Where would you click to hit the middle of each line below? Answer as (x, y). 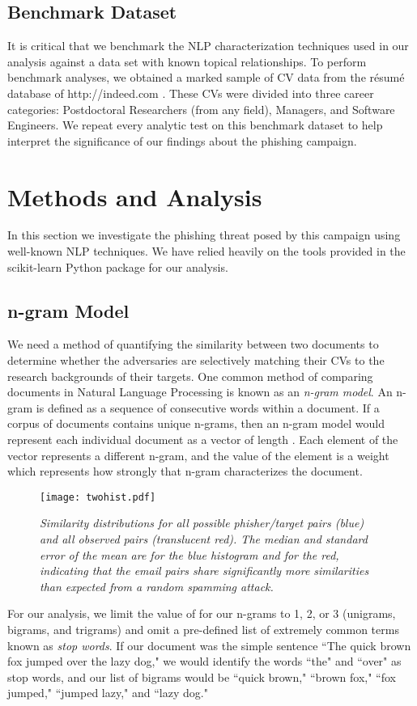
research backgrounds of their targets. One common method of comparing (190, 376)
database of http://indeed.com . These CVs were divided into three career (191, 93)
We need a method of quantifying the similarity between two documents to (193, 344)
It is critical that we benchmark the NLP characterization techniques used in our (208, 46)
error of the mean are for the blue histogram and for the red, (189, 554)
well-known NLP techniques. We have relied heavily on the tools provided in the (206, 251)
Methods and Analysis (135, 196)
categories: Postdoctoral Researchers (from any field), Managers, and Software (201, 109)
